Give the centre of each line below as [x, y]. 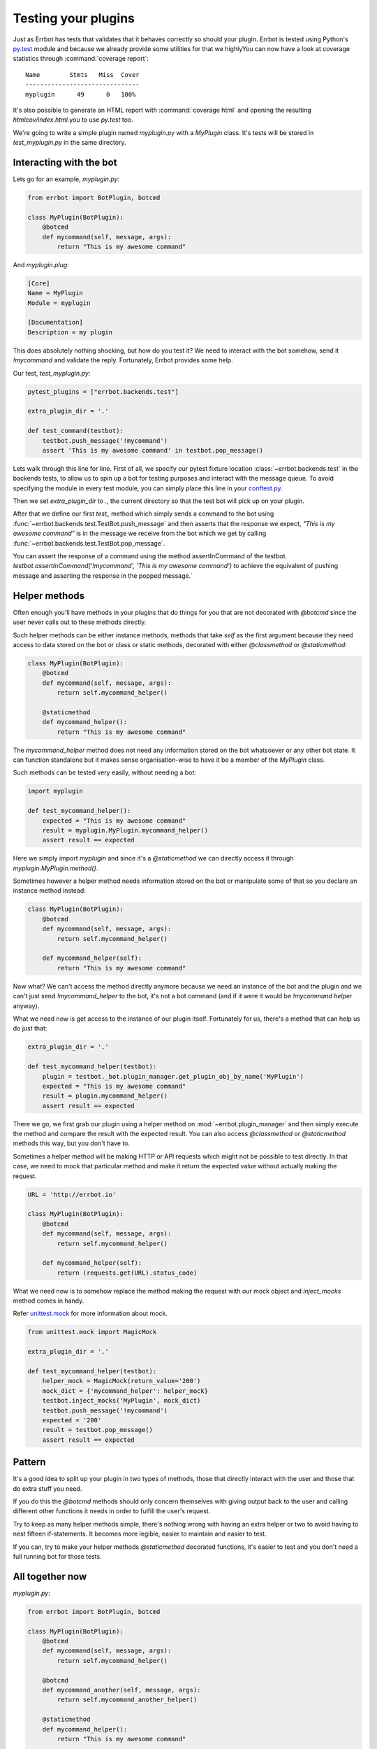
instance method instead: [50, 891]
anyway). [26, 1006]
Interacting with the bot [65, 162]
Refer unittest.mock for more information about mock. [90, 1313]
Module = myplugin [59, 303]
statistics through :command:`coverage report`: [81, 59]
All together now [50, 1577]
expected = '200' [72, 1420]
